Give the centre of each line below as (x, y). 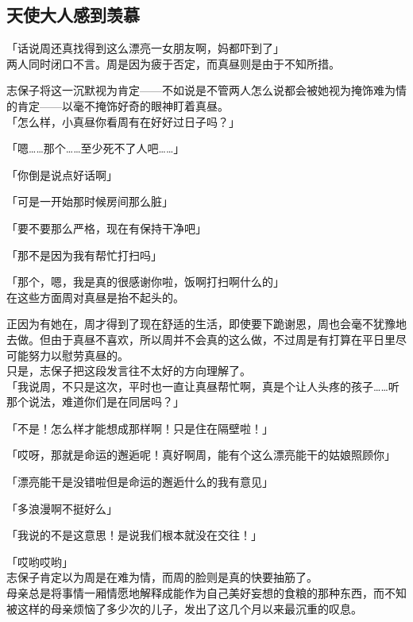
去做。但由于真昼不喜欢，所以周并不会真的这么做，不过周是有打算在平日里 (201, 339)
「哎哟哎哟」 (40, 561)
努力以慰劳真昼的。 (78, 355)
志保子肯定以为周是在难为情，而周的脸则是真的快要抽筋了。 (162, 577)
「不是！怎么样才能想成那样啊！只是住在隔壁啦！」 (140, 428)
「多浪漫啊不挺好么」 (62, 508)
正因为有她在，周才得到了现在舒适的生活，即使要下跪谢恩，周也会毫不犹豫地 (206, 324)
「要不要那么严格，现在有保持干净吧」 (106, 228)
